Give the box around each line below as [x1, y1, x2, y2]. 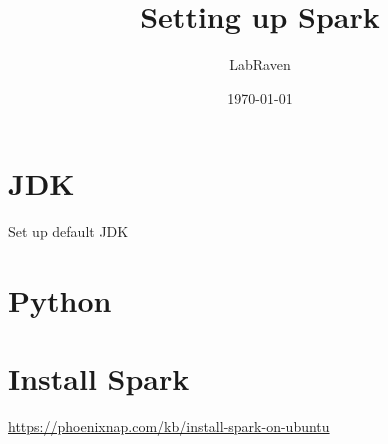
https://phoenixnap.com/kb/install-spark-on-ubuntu [8, 416, 330, 437]
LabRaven [229, 54, 291, 75]
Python [8, 280, 112, 321]
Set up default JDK [8, 221, 129, 242]
